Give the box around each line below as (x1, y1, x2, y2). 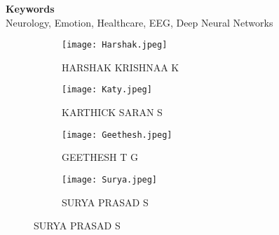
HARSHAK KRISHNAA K (62, 59, 179, 74)
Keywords (6, 1, 55, 15)
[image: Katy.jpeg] (62, 85, 152, 95)
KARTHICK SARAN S (62, 105, 163, 120)
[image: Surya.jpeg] (62, 174, 158, 185)
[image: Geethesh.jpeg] (62, 129, 172, 140)
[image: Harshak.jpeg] (62, 40, 168, 50)
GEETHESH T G (62, 150, 138, 164)
